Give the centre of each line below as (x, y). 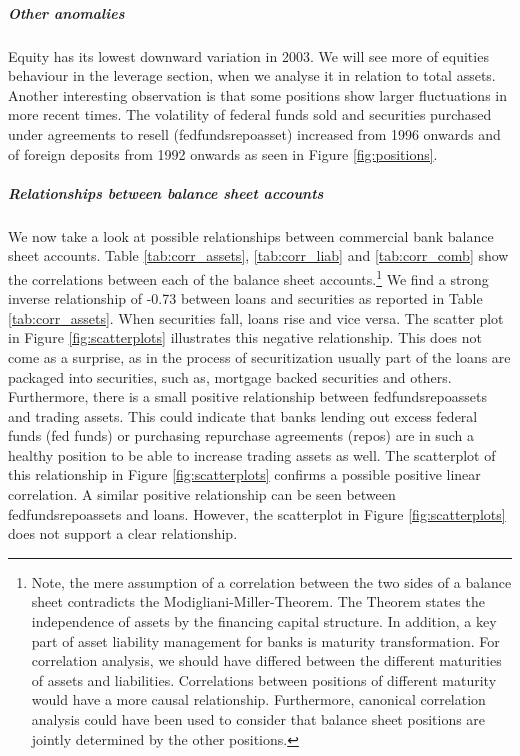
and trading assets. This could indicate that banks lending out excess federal (243, 415)
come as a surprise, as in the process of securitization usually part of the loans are (259, 356)
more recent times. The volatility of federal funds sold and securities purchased (250, 114)
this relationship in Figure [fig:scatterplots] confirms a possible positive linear (244, 474)
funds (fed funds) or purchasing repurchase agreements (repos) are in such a (241, 435)
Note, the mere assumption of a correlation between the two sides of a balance (271, 581)
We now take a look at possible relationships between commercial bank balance (251, 235)
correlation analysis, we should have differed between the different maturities (266, 660)
